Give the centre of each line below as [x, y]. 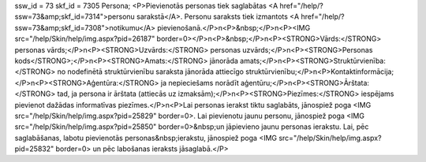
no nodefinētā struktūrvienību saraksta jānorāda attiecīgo [151, 72]
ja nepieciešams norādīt [200, 83]
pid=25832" [34, 149]
